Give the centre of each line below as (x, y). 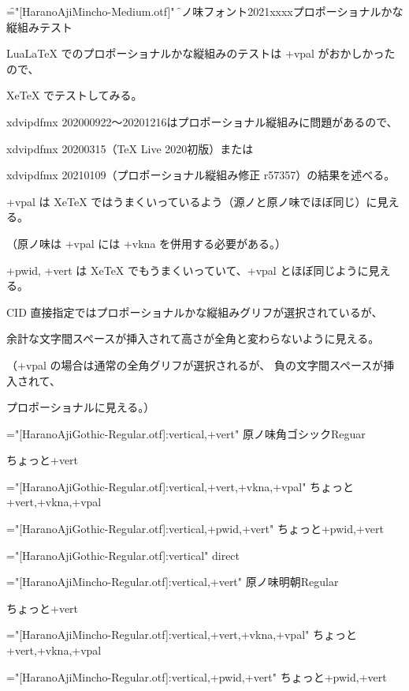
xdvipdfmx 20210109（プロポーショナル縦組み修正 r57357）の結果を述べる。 (201, 175)
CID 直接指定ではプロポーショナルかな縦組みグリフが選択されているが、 (195, 312)
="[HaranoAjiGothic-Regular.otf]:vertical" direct (123, 555)
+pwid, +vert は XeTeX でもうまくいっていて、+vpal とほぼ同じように (188, 270)
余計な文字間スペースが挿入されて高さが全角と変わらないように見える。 (193, 338)
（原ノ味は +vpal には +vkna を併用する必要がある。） (147, 243)
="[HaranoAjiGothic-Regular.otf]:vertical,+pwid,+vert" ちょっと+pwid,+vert (195, 529)
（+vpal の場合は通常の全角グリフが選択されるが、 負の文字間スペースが (195, 364)
